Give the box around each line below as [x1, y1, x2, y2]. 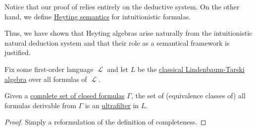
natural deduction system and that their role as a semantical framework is [4, 37, 230, 48]
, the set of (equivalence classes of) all [131, 90, 246, 101]
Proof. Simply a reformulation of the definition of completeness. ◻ [4, 117, 206, 127]
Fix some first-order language [4, 64, 94, 74]
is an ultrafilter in [85, 100, 139, 110]
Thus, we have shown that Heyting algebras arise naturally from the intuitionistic [4, 28, 253, 38]
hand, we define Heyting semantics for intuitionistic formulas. [4, 11, 191, 21]
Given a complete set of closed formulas [4, 90, 125, 101]
